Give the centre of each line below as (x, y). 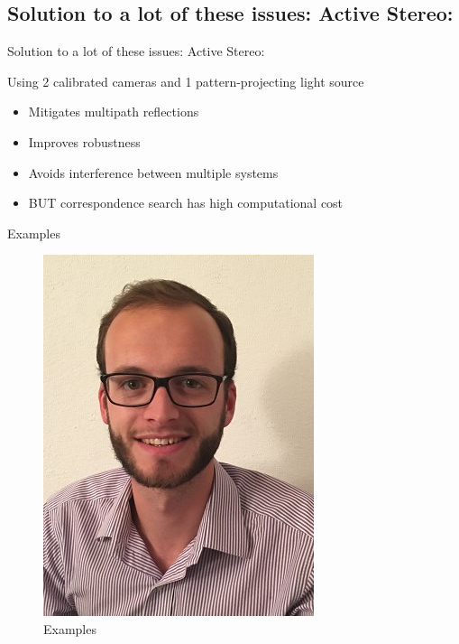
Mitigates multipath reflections (114, 112)
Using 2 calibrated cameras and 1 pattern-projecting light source (186, 81)
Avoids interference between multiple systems (153, 172)
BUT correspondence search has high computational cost (186, 203)
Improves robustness (84, 141)
